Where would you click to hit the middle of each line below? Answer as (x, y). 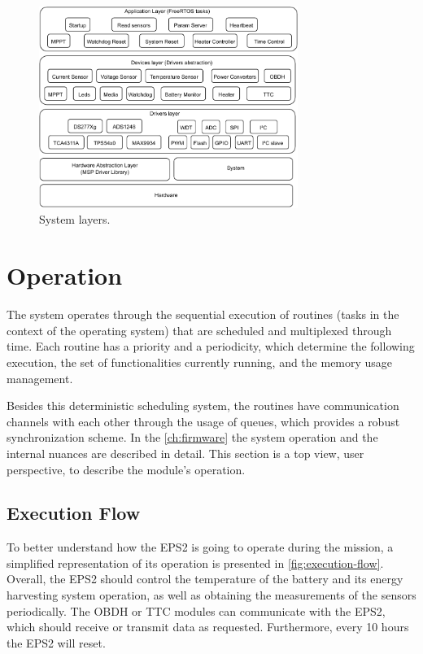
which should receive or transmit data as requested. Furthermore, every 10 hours (208, 627)
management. (40, 378)
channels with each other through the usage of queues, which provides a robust (203, 421)
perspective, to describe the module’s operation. (126, 469)
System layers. (75, 219)
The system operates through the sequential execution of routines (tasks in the (203, 314)
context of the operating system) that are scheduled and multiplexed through (199, 330)
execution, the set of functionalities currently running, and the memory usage (200, 362)
